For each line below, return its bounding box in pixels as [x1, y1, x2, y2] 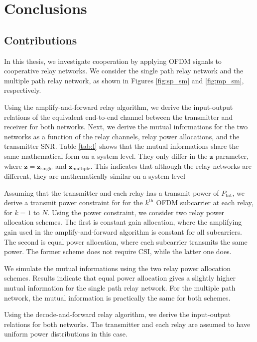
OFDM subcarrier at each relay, [156, 197, 254, 208]
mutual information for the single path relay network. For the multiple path [4, 282, 236, 293]
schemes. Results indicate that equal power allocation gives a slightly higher [4, 273, 236, 283]
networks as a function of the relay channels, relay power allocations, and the [4, 131, 240, 141]
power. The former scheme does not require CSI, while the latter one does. [4, 246, 232, 257]
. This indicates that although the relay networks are [90, 160, 252, 171]
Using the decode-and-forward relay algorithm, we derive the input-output [4, 309, 231, 320]
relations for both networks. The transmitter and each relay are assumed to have [4, 319, 251, 329]
